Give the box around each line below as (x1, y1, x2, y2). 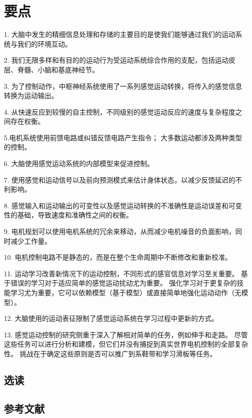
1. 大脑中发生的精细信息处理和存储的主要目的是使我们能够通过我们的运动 (4, 29, 236, 39)
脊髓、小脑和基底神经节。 (17, 64, 99, 74)
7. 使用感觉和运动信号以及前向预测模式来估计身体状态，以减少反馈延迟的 (4, 174, 236, 184)
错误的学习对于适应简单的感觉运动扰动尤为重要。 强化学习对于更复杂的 (10, 278, 237, 288)
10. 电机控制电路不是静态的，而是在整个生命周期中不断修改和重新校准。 (4, 252, 232, 262)
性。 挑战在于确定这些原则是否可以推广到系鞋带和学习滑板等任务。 (4, 348, 217, 358)
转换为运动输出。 (4, 90, 58, 100)
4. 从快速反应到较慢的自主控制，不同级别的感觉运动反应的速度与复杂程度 (4, 106, 236, 117)
